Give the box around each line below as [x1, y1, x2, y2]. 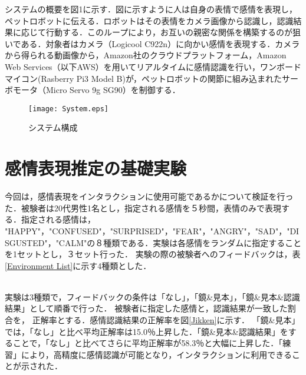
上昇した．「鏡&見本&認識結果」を [155, 325, 288, 337]
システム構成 [28, 121, 78, 134]
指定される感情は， [21, 213, 96, 225]
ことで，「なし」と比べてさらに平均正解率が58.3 [12, 337, 196, 349]
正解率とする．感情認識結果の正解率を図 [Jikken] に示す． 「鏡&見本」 [32, 314, 300, 326]
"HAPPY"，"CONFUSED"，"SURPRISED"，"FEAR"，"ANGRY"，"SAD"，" [5, 224, 290, 237]
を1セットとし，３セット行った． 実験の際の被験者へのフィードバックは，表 [5, 248, 301, 260]
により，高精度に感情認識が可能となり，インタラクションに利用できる [21, 348, 292, 360]
